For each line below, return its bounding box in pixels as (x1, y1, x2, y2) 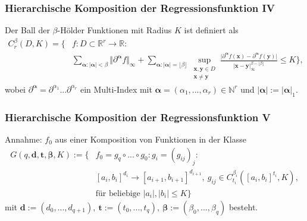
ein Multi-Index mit (80, 83, 152, 95)
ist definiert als (184, 24, 239, 36)
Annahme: (5, 132, 42, 145)
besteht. (228, 200, 258, 213)
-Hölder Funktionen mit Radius (57, 24, 172, 36)
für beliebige (95, 189, 140, 198)
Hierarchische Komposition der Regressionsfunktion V (5, 109, 271, 124)
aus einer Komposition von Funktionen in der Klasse (55, 132, 246, 145)
